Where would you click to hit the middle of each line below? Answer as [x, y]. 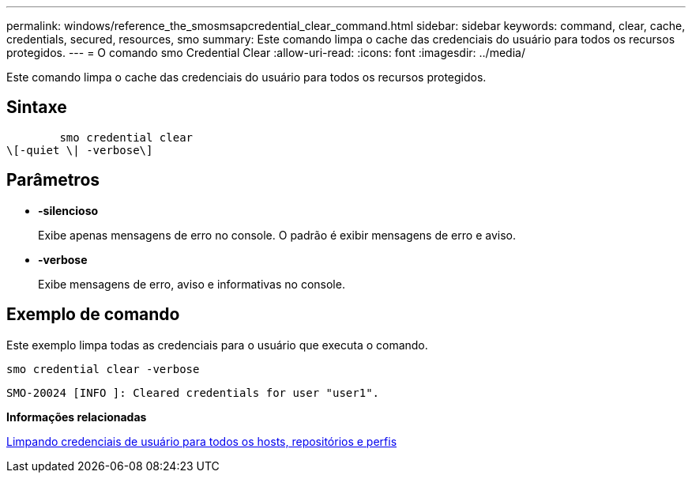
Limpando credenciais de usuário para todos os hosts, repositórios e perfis [202, 441]
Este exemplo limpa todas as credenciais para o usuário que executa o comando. [217, 345]
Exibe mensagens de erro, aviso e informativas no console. [192, 284]
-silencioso [68, 210]
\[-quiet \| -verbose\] [80, 150]
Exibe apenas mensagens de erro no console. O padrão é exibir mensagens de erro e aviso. [277, 235]
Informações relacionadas [77, 417]
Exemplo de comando [93, 315]
